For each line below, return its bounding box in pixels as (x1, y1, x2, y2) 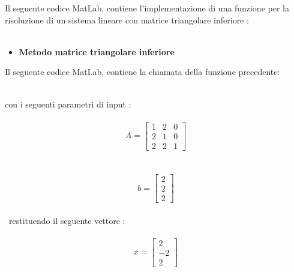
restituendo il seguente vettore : (8, 214, 125, 226)
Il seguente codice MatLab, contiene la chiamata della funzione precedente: (5, 65, 280, 78)
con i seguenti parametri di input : (5, 97, 131, 110)
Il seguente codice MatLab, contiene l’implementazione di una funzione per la (5, 2, 289, 14)
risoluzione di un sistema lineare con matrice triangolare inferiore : (5, 13, 249, 26)
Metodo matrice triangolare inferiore (19, 45, 175, 58)
